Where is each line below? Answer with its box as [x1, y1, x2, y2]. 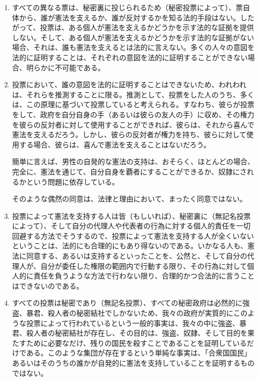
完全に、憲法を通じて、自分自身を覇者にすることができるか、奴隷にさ [12, 166, 247, 176]
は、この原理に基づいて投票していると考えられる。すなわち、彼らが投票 [12, 99, 254, 110]
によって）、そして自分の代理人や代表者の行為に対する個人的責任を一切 [12, 220, 251, 231]
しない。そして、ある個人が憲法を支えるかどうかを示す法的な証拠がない [12, 32, 254, 42]
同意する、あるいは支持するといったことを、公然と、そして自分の [26, 250, 247, 261]
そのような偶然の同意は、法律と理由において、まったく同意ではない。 [12, 193, 247, 204]
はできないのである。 [12, 280, 84, 291]
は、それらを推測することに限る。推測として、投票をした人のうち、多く [12, 89, 254, 99]
